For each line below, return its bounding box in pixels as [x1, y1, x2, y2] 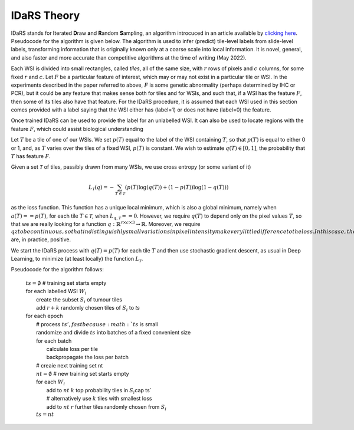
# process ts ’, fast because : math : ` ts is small [36, 320, 158, 327]
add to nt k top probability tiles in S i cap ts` [46, 386, 152, 395]
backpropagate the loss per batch [46, 354, 129, 361]
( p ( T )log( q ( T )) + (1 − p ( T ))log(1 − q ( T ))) [124, 183, 229, 191]
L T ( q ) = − [88, 183, 114, 192]
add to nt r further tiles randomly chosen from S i [46, 403, 167, 412]
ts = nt [36, 411, 54, 418]
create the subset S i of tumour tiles [36, 296, 122, 304]
